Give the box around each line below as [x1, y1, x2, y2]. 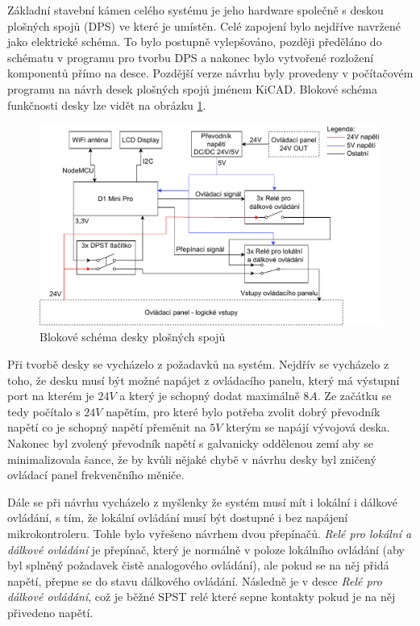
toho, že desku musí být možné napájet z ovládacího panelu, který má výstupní [7, 371, 400, 388]
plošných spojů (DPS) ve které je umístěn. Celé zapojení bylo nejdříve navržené [7, 17, 401, 34]
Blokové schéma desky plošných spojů [40, 328, 226, 345]
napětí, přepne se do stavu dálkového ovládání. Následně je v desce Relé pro [7, 572, 382, 589]
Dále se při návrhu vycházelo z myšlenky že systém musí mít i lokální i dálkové [7, 493, 397, 510]
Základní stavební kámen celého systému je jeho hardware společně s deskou [7, 2, 384, 18]
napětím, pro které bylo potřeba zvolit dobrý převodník [106, 403, 380, 419]
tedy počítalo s [7, 403, 81, 419]
